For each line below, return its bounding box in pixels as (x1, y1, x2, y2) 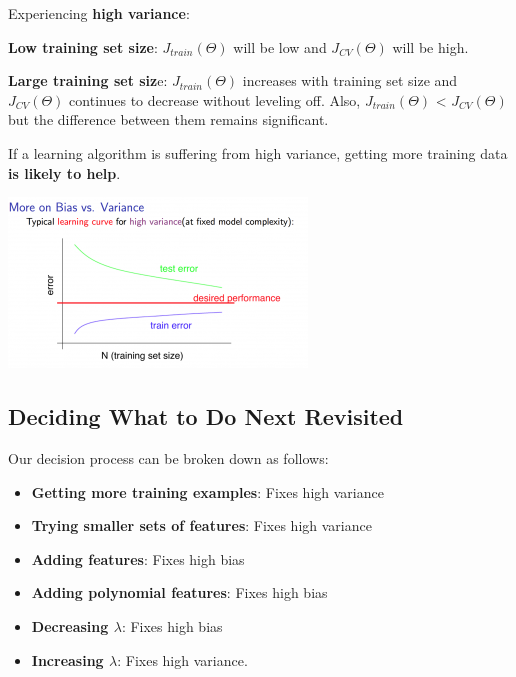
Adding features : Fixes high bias (31, 548, 245, 569)
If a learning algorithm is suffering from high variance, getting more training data (8, 142, 508, 163)
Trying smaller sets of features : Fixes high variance (31, 515, 372, 536)
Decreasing (31, 615, 109, 636)
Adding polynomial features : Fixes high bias (31, 582, 328, 603)
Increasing (31, 649, 104, 670)
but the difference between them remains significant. (8, 109, 329, 130)
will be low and (233, 36, 327, 57)
